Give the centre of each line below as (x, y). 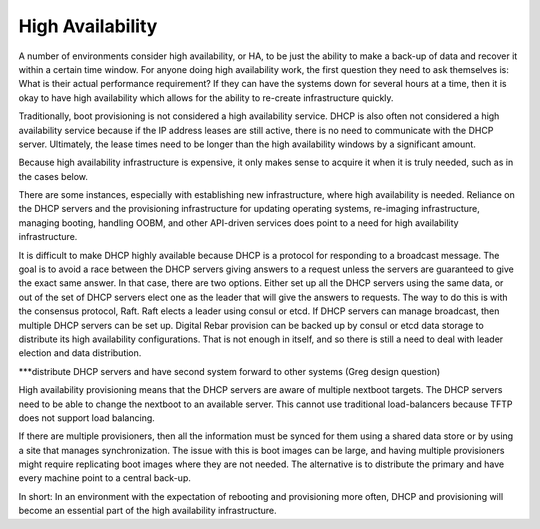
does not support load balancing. (86, 417)
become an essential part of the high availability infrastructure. (147, 511)
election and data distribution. (80, 353)
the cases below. (53, 176)
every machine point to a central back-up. (105, 478)
